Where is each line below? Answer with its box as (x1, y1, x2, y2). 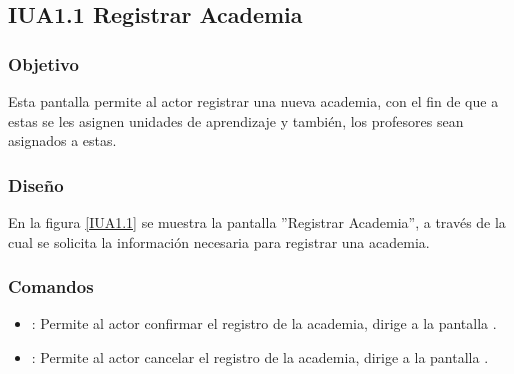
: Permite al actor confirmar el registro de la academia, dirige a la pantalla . (31, 313, 497, 334)
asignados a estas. (8, 130, 117, 151)
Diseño (8, 172, 64, 197)
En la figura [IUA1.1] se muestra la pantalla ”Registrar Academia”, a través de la (8, 212, 506, 232)
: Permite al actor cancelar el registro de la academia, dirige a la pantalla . (31, 347, 489, 367)
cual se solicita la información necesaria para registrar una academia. (8, 231, 430, 252)
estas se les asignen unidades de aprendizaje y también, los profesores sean (8, 110, 464, 131)
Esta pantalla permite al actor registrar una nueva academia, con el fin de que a (8, 91, 499, 111)
